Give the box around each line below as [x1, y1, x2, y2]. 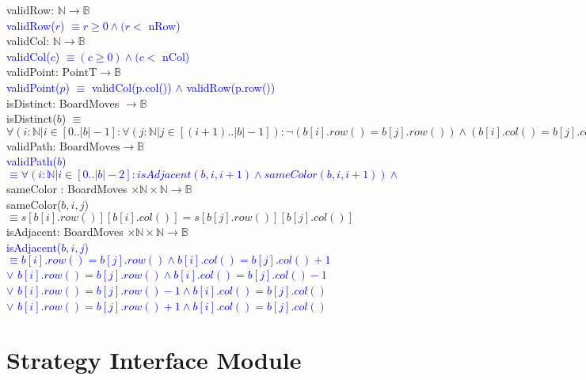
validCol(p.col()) [91, 78, 172, 95]
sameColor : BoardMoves [6, 180, 127, 196]
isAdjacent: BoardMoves [6, 223, 124, 240]
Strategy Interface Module [6, 344, 302, 376]
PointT [62, 67, 97, 79]
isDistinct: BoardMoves [6, 94, 120, 111]
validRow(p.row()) [186, 78, 276, 95]
